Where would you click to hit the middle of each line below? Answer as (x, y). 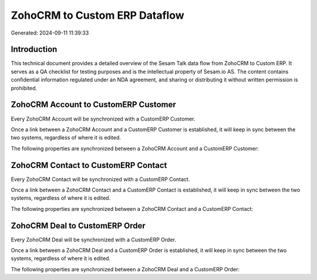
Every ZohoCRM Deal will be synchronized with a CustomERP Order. (93, 240)
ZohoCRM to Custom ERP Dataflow (97, 15)
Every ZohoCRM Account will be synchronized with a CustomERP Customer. (103, 119)
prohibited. (24, 88)
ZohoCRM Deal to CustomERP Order (78, 226)
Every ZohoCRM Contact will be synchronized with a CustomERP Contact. (100, 179)
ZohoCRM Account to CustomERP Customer (93, 105)
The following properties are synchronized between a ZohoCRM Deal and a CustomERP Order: (125, 269)
